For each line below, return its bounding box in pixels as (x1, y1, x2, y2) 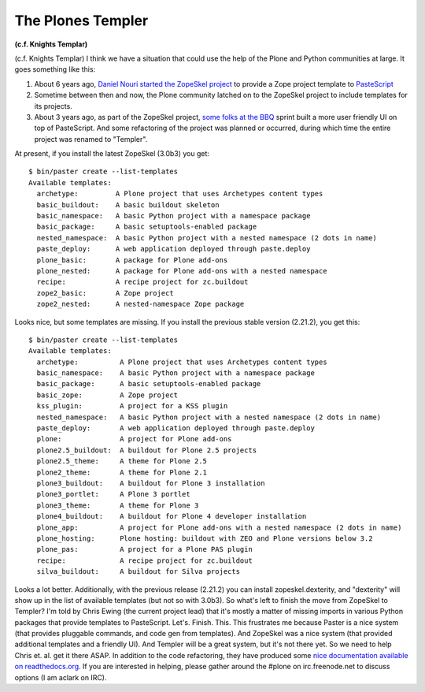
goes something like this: (14, 65, 96, 74)
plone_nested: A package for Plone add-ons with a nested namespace (36, 266, 327, 275)
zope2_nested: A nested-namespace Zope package (36, 299, 245, 309)
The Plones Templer (14, 12, 149, 29)
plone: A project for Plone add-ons (36, 434, 232, 444)
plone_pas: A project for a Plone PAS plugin (36, 545, 253, 554)
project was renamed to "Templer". (34, 134, 148, 143)
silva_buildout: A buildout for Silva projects (36, 567, 240, 576)
